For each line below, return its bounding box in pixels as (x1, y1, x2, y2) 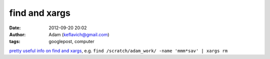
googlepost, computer (48, 39, 94, 45)
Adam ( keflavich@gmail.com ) (48, 31, 109, 37)
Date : (9, 25, 21, 31)
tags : (9, 39, 20, 45)
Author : (9, 31, 26, 37)
